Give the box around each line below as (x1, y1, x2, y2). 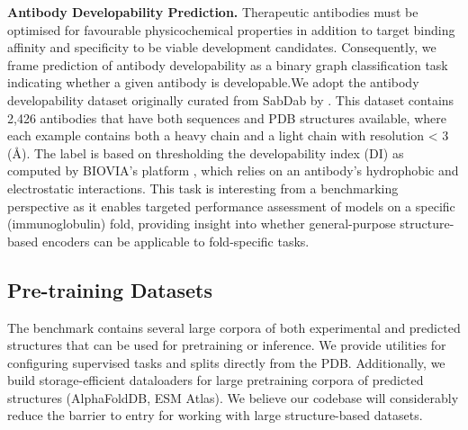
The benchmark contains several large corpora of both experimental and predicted (7, 318, 461, 336)
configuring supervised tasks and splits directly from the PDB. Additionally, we (7, 353, 445, 372)
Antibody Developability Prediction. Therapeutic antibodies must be (7, 3, 418, 21)
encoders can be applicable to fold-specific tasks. (41, 231, 310, 250)
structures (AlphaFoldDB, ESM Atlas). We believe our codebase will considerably (7, 388, 459, 407)
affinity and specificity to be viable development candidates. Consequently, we (7, 38, 436, 57)
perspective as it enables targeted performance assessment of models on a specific (7, 196, 455, 215)
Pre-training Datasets (7, 275, 212, 303)
